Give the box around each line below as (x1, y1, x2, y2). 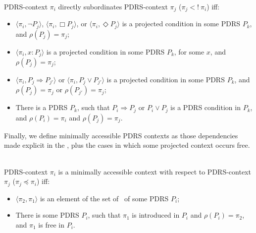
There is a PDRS (15, 102, 68, 113)
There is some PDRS (15, 210, 79, 220)
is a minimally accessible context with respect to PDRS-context (58, 166, 251, 176)
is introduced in (132, 210, 180, 220)
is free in (38, 219, 64, 230)
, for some (174, 46, 205, 57)
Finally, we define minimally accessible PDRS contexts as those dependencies (4, 130, 238, 140)
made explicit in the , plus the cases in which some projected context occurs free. (4, 140, 250, 150)
